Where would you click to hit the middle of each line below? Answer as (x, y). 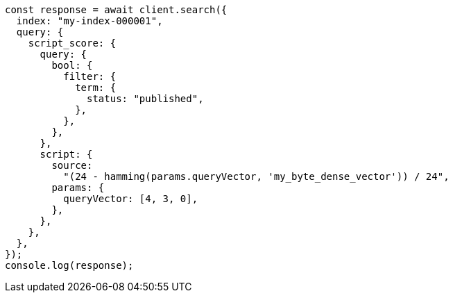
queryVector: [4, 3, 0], (131, 199)
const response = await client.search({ (116, 10)
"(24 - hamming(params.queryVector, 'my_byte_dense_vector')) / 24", (256, 176)
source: (72, 165)
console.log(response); (69, 265)
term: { (96, 88)
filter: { (90, 76)
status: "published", (145, 99)
